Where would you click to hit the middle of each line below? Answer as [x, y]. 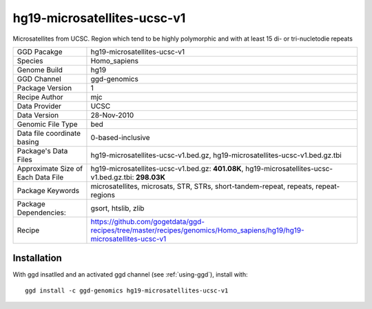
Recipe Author [40, 97]
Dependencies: [42, 212]
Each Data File [40, 177]
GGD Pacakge [40, 52]
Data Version [38, 115]
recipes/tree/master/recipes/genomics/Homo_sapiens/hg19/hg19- [197, 230]
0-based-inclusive [121, 137]
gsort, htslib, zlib [117, 208]
